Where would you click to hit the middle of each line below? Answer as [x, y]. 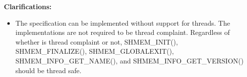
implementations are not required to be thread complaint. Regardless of [123, 32]
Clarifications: [28, 6]
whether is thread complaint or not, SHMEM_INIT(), [97, 41]
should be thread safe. [48, 70]
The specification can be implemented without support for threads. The [123, 23]
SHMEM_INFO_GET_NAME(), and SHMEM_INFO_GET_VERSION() [129, 60]
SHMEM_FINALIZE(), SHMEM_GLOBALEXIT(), [95, 51]
